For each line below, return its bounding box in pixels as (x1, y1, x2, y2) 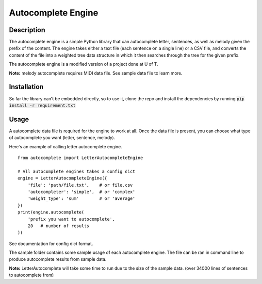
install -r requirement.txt (9, 103, 76, 108)
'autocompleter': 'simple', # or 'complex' (27, 189, 135, 195)
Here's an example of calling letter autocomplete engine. (9, 143, 122, 149)
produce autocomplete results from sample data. (9, 256, 107, 262)
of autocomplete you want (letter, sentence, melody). (9, 135, 115, 141)
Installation (9, 83, 44, 91)
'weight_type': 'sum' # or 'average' (27, 196, 135, 201)
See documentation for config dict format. (9, 241, 93, 247)
